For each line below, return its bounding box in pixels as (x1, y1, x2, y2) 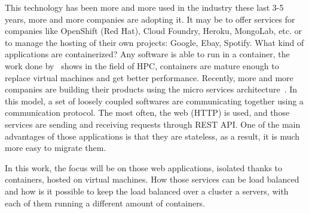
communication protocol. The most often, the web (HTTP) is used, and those (5, 106, 290, 119)
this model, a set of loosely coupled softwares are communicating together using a (5, 94, 304, 107)
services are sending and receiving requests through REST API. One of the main (5, 118, 301, 130)
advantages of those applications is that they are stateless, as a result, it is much (5, 129, 300, 142)
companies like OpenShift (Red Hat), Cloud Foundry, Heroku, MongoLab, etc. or (5, 24, 302, 37)
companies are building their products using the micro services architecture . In (5, 83, 298, 95)
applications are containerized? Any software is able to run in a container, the (5, 48, 290, 60)
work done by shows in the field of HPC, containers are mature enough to (5, 59, 279, 72)
